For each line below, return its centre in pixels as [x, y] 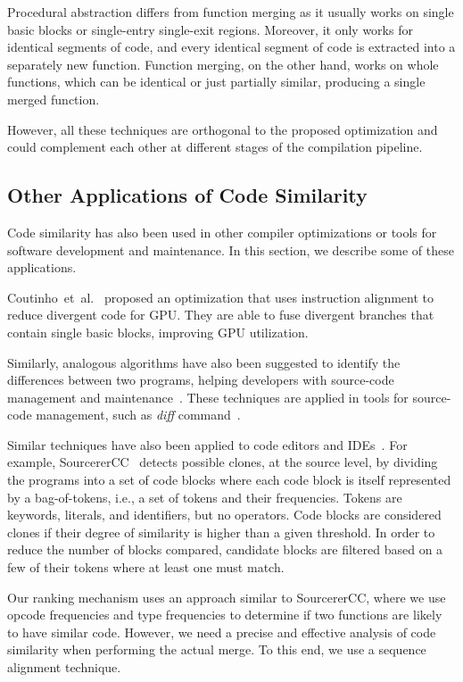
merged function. [54, 99]
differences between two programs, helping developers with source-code [201, 380]
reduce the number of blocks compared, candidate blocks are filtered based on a [225, 549]
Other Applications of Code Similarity [187, 195]
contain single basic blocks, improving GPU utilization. [158, 332]
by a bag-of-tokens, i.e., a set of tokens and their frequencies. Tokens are [205, 497]
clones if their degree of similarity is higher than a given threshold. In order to [221, 532]
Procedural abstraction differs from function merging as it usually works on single [231, 12]
